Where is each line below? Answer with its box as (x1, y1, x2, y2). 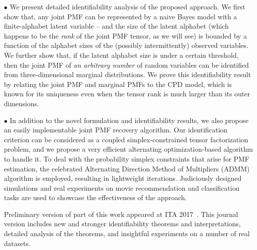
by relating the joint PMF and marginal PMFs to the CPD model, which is (4, 79, 232, 89)
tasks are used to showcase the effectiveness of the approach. (4, 192, 187, 203)
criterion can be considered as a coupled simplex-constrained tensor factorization (4, 134, 249, 144)
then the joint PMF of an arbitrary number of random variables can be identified (4, 59, 249, 70)
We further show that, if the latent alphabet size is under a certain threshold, (4, 49, 239, 60)
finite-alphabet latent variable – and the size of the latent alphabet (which (4, 21, 229, 31)
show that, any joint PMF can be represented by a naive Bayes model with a (4, 11, 237, 21)
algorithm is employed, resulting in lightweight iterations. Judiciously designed (4, 173, 242, 183)
